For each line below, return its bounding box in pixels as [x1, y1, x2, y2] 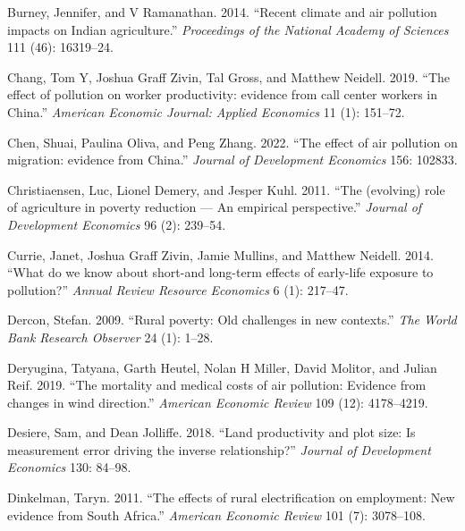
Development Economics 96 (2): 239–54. [7, 215, 226, 233]
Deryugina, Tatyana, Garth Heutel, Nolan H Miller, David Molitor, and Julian [7, 358, 437, 376]
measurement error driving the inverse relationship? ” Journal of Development [7, 440, 431, 459]
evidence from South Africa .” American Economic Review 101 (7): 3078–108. [7, 505, 426, 524]
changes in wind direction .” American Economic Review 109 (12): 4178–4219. [7, 392, 428, 411]
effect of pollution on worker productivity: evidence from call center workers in [7, 85, 438, 104]
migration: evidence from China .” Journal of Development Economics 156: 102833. [7, 150, 458, 169]
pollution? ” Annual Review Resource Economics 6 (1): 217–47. [7, 280, 349, 299]
